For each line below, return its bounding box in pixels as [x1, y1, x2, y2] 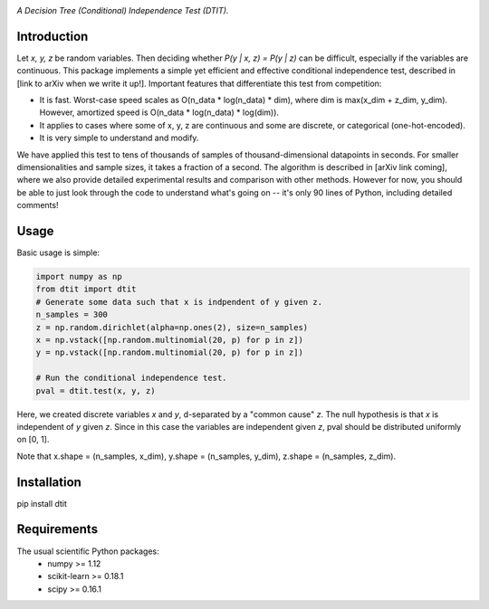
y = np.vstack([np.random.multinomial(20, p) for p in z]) [35, 347, 303, 357]
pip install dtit [16, 498, 68, 509]
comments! [16, 200, 59, 211]
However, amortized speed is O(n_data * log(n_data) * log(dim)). [39, 107, 280, 118]
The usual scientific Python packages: [16, 546, 160, 557]
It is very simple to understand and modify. [39, 132, 199, 144]
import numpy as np [35, 271, 122, 282]
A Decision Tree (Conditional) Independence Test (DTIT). [16, 5, 229, 15]
